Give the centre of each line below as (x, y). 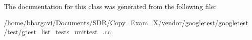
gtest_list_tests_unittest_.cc (66, 32)
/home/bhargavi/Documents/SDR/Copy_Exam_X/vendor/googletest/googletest (126, 22)
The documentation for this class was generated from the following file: (110, 6)
